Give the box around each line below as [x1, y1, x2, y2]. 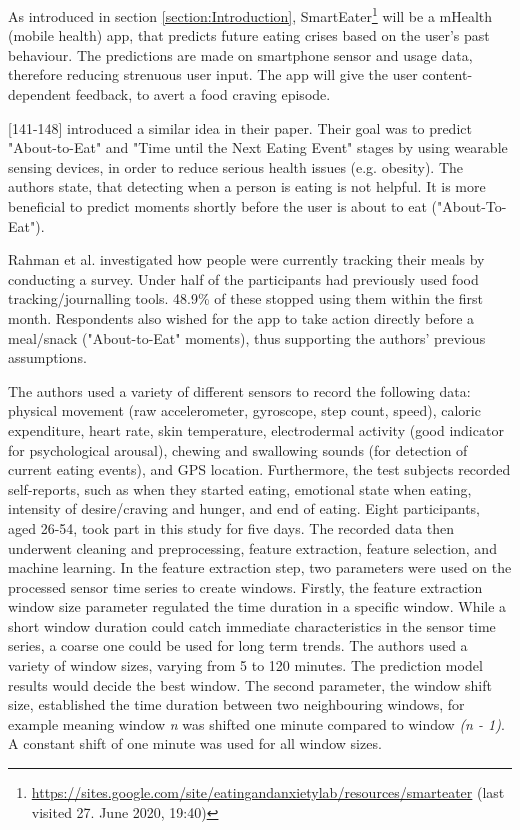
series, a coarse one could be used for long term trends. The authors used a [8, 635, 468, 656]
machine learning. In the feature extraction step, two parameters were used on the [8, 557, 512, 578]
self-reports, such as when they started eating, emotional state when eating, [8, 478, 472, 499]
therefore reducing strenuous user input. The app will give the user [8, 64, 418, 85]
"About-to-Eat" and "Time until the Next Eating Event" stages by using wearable [8, 137, 508, 158]
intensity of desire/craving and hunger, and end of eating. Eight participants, [8, 498, 480, 519]
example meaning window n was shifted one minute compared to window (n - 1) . [8, 713, 505, 734]
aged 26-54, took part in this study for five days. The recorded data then [8, 517, 455, 538]
